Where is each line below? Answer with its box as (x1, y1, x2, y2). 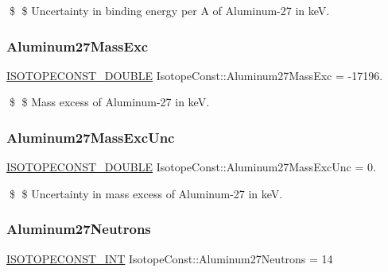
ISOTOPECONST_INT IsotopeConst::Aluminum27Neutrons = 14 (6, 250, 333, 266)
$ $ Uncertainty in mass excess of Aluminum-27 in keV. (9, 185, 283, 201)
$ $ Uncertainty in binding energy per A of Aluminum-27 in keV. (9, 2, 330, 18)
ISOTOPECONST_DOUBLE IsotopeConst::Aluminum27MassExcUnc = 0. (6, 159, 376, 175)
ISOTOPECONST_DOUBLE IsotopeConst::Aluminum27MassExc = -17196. (6, 67, 383, 83)
